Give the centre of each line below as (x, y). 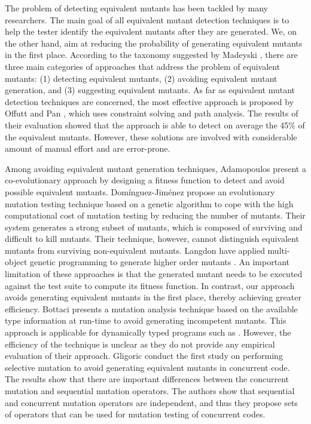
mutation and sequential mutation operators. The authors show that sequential (150, 391)
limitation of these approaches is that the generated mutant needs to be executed (154, 274)
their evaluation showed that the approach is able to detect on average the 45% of (155, 125)
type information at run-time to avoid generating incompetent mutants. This (146, 320)
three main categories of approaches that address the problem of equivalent (143, 66)
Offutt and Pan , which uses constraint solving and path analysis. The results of (152, 113)
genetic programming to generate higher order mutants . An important (159, 262)
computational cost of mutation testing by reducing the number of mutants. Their (155, 215)
